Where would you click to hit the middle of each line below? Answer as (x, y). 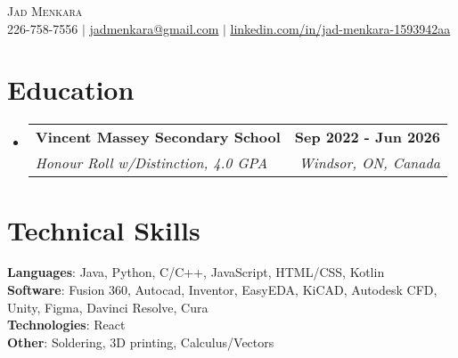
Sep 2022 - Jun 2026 (367, 137)
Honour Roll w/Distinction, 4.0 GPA (151, 163)
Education (71, 89)
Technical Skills (104, 229)
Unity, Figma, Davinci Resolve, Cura (108, 307)
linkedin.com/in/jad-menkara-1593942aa (340, 28)
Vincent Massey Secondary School (158, 137)
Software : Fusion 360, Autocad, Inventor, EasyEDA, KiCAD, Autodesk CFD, (222, 290)
